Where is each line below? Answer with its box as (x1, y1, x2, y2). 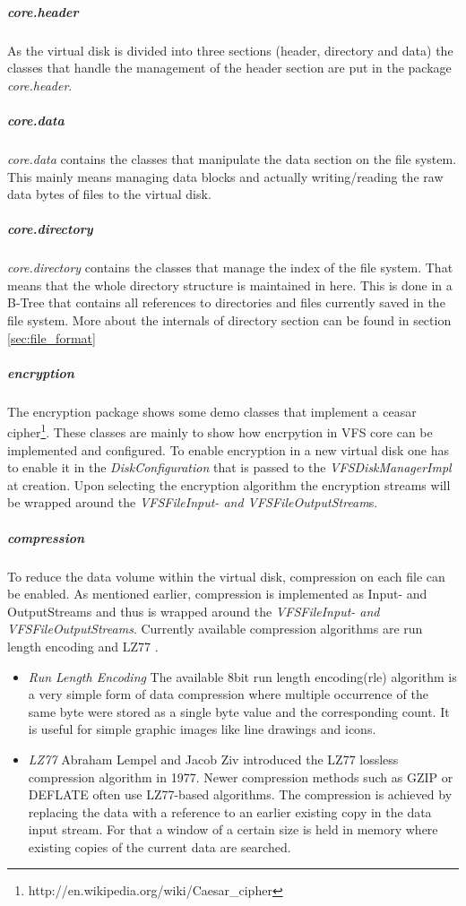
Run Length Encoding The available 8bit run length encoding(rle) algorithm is (28, 667, 457, 686)
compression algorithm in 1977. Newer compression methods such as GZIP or (28, 767, 453, 786)
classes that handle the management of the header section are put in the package (7, 58, 452, 77)
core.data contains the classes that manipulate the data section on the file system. (7, 149, 457, 168)
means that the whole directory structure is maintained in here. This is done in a (7, 275, 453, 294)
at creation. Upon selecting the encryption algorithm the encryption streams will (7, 475, 451, 494)
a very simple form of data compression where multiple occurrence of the (28, 685, 428, 703)
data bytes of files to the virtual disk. (7, 185, 211, 203)
